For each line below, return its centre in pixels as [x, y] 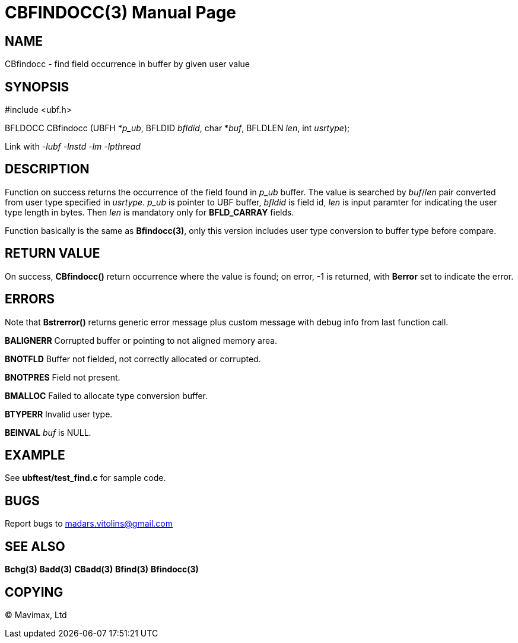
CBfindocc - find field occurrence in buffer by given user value [128, 64]
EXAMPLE [35, 455]
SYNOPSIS [37, 87]
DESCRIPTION [47, 169]
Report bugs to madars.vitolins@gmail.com [89, 524]
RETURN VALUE [53, 254]
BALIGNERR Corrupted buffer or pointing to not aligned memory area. [141, 340]
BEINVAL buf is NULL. [48, 432]
